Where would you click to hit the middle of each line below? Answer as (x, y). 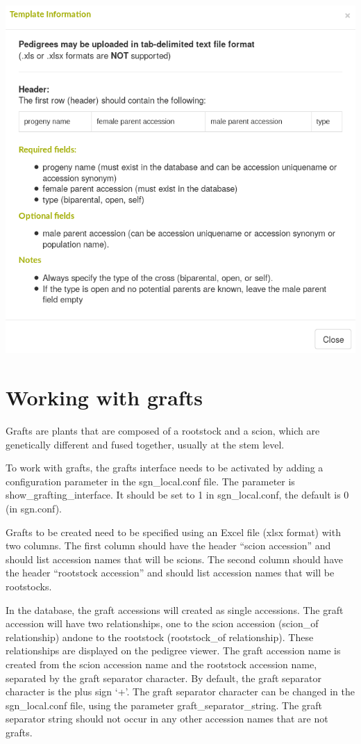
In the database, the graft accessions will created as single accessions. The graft (175, 609)
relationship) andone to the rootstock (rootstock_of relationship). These (160, 637)
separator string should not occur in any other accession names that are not (167, 719)
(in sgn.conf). (34, 509)
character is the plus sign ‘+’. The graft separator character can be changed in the (180, 692)
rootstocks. (29, 587)
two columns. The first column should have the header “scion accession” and (168, 545)
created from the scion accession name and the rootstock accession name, (161, 664)
